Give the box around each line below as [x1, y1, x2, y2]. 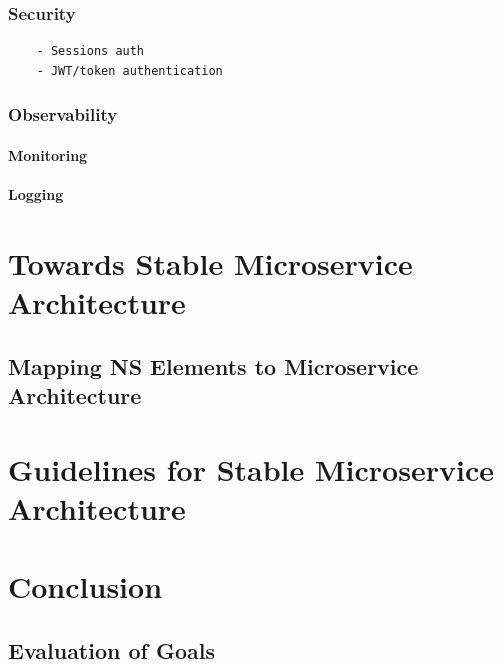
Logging [8, 184, 64, 205]
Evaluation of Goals [8, 634, 216, 665]
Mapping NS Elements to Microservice [8, 350, 419, 381]
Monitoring [8, 144, 88, 165]
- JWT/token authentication [36, 63, 223, 78]
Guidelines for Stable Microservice [8, 448, 494, 489]
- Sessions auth [36, 44, 145, 59]
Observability [8, 102, 118, 127]
